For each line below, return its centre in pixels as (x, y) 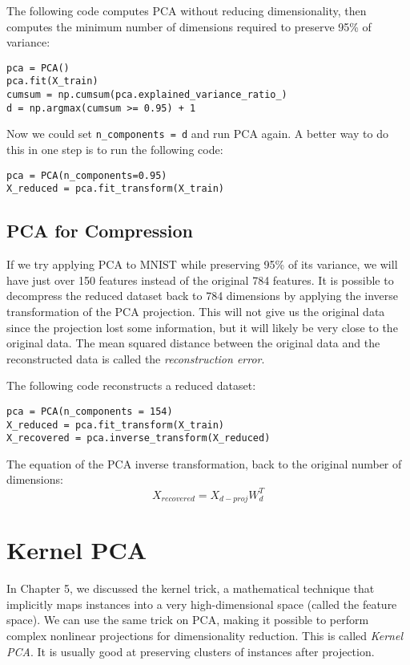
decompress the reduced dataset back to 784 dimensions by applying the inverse (202, 296)
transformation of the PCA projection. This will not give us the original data (196, 311)
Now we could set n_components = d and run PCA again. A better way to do (197, 134)
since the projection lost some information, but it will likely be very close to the (202, 327)
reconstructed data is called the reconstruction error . (136, 358)
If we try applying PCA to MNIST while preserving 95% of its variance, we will (202, 264)
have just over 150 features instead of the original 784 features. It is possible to (200, 280)
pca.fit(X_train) (52, 81)
